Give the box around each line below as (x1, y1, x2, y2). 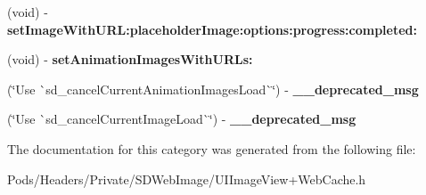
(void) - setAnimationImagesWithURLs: (7, 50, 253, 69)
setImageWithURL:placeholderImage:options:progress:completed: (7, 20, 417, 38)
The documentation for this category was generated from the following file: (7, 139, 416, 158)
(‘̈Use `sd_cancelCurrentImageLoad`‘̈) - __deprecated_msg (7, 110, 356, 128)
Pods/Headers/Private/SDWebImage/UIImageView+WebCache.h (7, 169, 366, 188)
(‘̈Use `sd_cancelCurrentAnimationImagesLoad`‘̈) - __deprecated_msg (7, 79, 419, 98)
